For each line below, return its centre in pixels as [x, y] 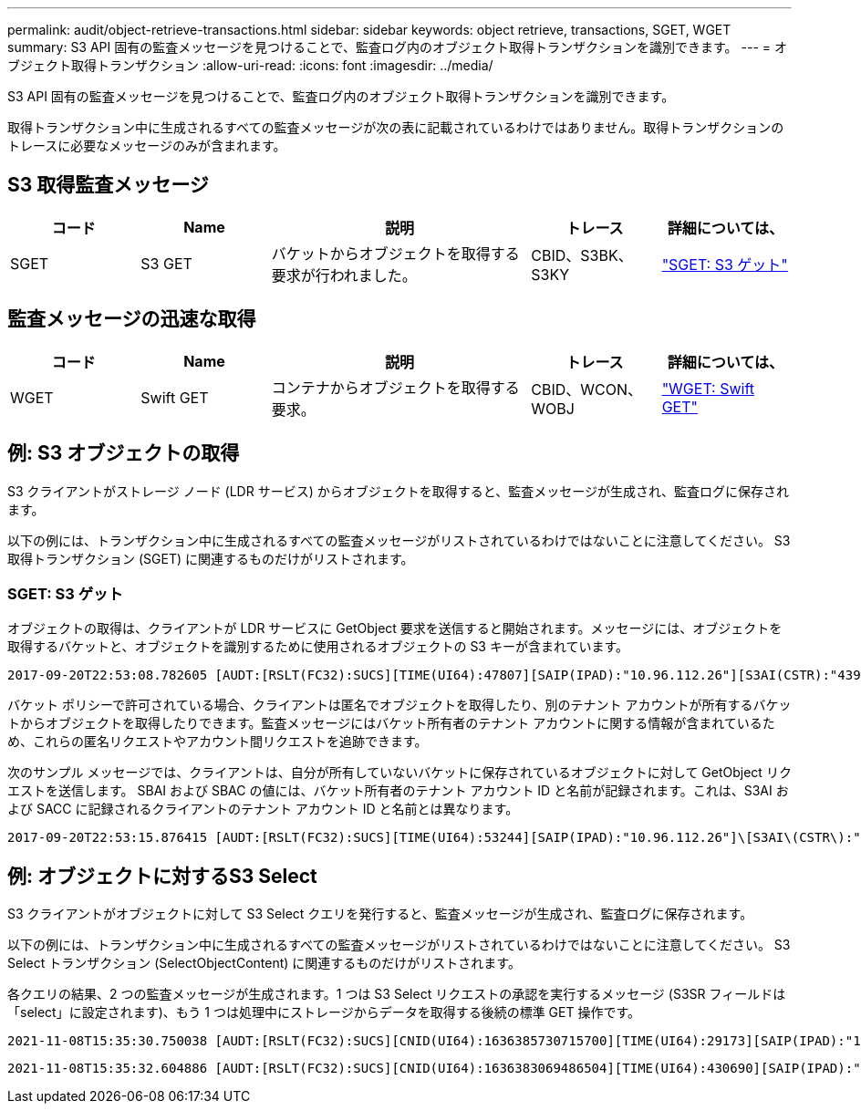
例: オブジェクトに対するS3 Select [162, 876]
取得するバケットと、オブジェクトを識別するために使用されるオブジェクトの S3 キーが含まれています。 [318, 647]
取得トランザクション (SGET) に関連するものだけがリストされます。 [211, 558]
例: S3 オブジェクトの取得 [124, 453]
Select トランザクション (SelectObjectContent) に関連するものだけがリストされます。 [264, 963]
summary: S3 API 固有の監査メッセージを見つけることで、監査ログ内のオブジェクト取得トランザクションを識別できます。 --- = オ [397, 47]
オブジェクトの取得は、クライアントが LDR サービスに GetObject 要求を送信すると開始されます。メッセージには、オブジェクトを [395, 628]
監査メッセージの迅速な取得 [132, 319]
